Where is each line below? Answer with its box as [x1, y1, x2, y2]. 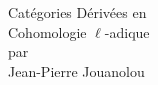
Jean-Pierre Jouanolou [8, 60, 145, 81]
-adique [104, 21, 150, 42]
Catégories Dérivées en [8, 2, 147, 22]
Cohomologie [8, 21, 87, 42]
